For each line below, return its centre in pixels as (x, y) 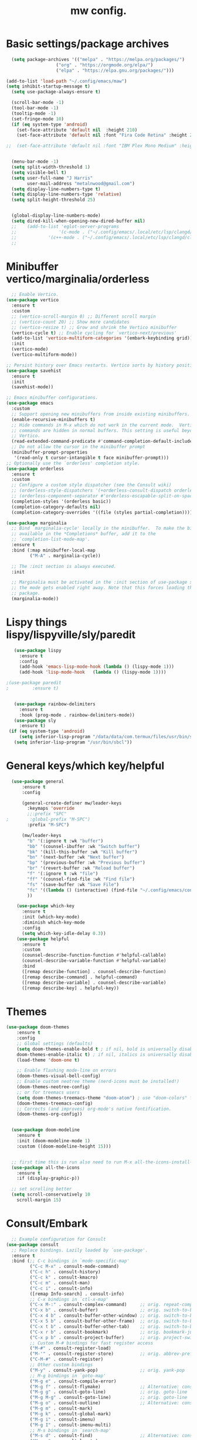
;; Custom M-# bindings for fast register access (91, 1343)
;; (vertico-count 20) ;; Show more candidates (71, 322)
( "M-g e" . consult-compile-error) (73, 1381)
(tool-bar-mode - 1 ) (35, 108)
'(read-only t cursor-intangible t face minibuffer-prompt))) (91, 457)
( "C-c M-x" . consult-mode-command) (74, 1267)
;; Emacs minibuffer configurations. (52, 398)
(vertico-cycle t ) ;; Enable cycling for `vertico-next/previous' (94, 333)
